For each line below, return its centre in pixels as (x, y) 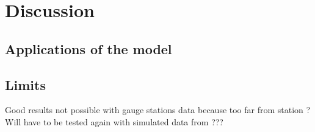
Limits (25, 84)
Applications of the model (89, 48)
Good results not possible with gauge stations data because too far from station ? (158, 110)
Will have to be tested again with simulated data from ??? (114, 121)
